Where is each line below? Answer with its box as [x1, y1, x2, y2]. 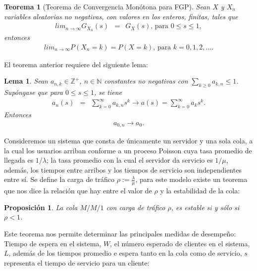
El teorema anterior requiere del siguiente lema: [4, 59, 148, 69]
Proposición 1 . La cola [4, 202, 78, 212]
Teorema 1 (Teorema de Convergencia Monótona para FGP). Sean [4, 1, 210, 11]
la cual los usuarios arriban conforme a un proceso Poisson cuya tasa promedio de [4, 145, 252, 155]
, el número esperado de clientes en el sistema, [110, 238, 250, 248]
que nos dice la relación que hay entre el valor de [4, 185, 152, 196]
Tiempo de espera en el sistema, [4, 238, 102, 248]
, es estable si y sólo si [171, 202, 240, 212]
